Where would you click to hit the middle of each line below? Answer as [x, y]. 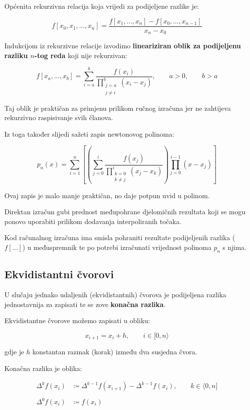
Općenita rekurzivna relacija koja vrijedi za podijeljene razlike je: [102, 6]
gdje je [14, 352]
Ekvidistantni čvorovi [59, 274]
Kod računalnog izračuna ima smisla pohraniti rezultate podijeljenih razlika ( [120, 237]
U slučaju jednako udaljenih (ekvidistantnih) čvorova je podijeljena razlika [116, 294]
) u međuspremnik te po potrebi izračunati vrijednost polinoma [117, 247]
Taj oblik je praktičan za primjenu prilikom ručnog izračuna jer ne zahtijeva [118, 108]
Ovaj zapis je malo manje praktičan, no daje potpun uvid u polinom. [107, 195]
